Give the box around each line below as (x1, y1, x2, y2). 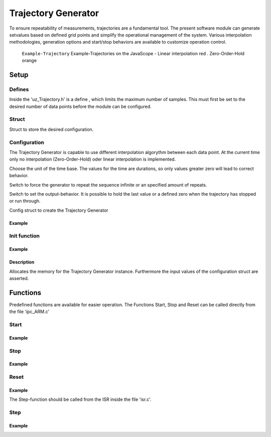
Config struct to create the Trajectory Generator (9, 207, 108, 213)
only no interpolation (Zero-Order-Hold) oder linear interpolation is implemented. (9, 156, 176, 163)
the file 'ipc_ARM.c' (9, 309, 50, 315)
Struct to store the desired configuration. (9, 126, 94, 132)
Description (9, 259, 35, 265)
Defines (9, 86, 29, 93)
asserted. (9, 275, 29, 281)
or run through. (9, 198, 41, 204)
